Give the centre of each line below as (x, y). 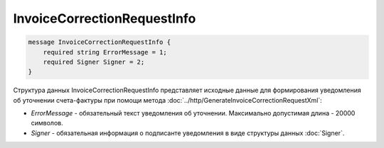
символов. (47, 123)
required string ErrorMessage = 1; (105, 52)
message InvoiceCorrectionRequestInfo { (99, 42)
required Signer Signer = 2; (94, 62)
